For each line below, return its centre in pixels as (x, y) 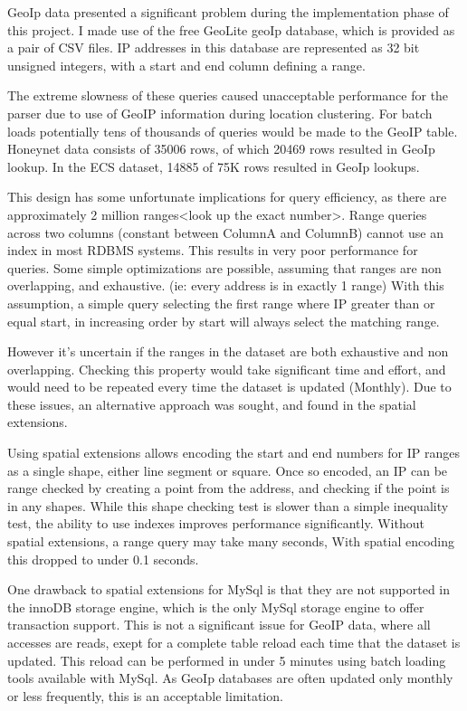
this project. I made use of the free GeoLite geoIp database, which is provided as (231, 29)
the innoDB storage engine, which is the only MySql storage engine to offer (216, 607)
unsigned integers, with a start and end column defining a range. (186, 65)
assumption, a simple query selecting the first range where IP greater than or (221, 303)
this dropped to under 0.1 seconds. (103, 559)
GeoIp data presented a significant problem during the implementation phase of (228, 12)
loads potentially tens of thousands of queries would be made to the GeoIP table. (233, 131)
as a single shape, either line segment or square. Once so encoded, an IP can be (228, 470)
